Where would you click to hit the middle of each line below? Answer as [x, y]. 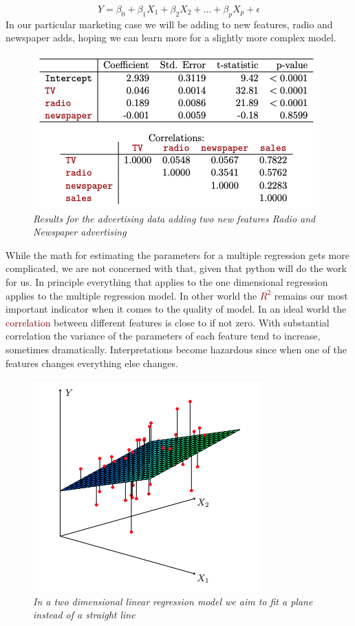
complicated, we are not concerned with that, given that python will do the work [176, 268]
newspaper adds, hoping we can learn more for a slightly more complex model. [171, 38]
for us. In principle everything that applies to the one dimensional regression [167, 281]
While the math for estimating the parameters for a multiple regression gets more [177, 254]
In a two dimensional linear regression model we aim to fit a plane [173, 601]
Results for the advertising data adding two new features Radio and [174, 218]
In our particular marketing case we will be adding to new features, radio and [169, 24]
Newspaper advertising [80, 232]
